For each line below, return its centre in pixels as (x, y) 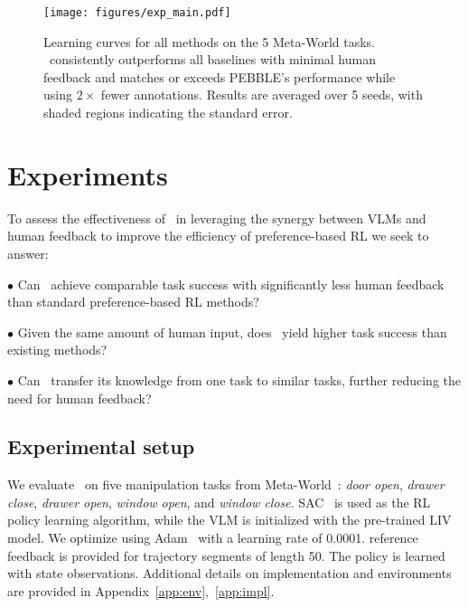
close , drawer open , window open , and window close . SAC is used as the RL (219, 502)
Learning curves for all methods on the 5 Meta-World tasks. (209, 41)
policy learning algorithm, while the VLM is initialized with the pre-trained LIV (229, 520)
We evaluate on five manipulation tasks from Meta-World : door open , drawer (226, 484)
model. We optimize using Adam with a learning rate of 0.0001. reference (213, 538)
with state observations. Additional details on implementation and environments (229, 573)
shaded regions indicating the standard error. (168, 113)
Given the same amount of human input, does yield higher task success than (232, 332)
